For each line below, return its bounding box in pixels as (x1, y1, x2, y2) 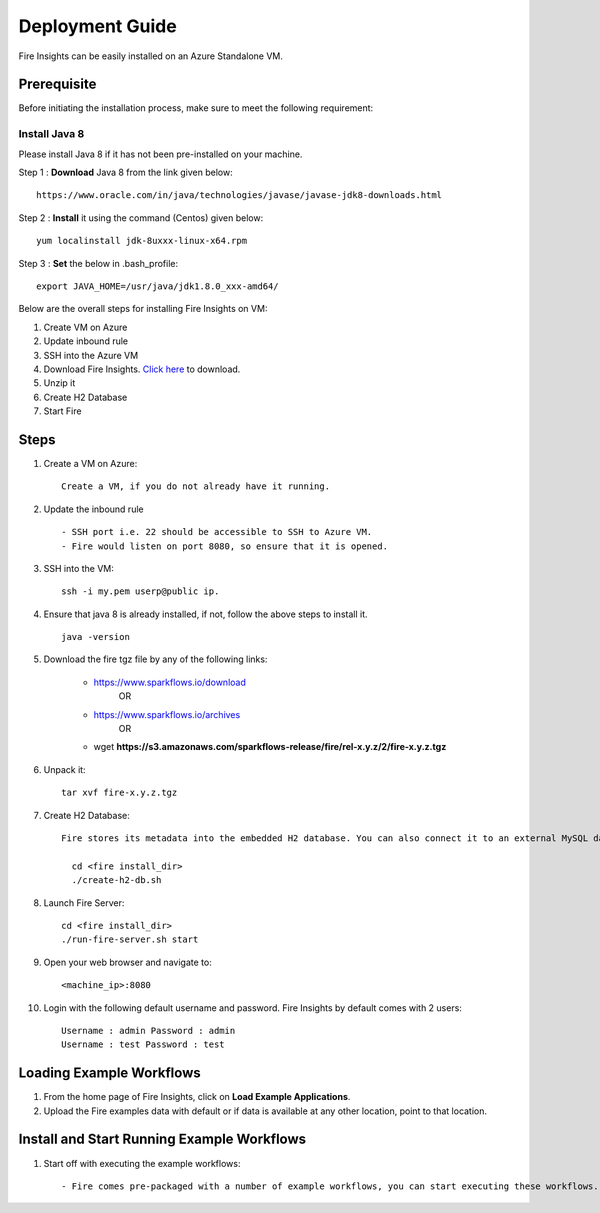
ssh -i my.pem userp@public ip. (61, 586, 220, 597)
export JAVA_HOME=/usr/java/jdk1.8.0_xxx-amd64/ (36, 280, 279, 292)
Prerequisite (18, 76, 97, 93)
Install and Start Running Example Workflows (18, 1131, 307, 1148)
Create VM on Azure (43, 321, 128, 333)
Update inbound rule (43, 335, 129, 347)
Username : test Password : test (61, 1039, 225, 1050)
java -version (61, 631, 130, 643)
